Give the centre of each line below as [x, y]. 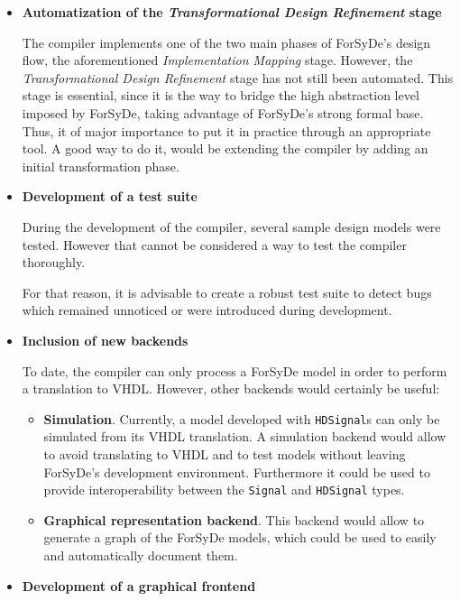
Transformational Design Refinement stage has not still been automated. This [238, 77]
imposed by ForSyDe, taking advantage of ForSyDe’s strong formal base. [223, 112]
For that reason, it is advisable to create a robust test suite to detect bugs [227, 292]
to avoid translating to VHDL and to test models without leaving [225, 453]
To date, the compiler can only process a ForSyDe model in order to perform [235, 370]
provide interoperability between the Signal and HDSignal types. [224, 490]
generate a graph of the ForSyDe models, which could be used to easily [240, 537]
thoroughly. [54, 262]
